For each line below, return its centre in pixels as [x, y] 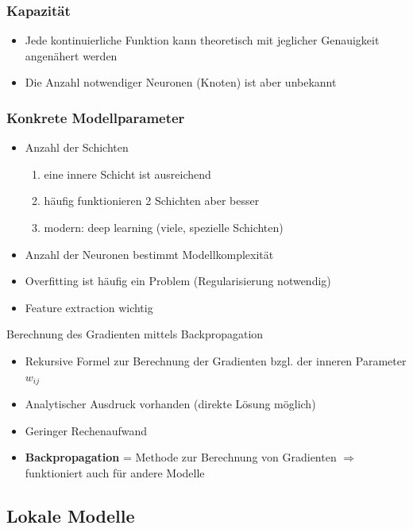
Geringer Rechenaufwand [86, 430]
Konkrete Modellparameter [96, 117]
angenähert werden [71, 55]
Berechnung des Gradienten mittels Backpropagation [135, 334]
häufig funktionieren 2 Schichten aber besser [152, 201]
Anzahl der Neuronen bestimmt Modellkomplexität [149, 254]
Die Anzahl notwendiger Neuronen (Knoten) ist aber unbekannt [181, 82]
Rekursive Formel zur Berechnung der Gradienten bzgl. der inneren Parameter [216, 360]
